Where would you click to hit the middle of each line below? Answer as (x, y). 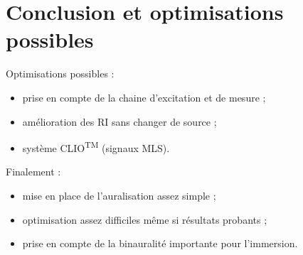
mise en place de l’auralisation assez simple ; (119, 195)
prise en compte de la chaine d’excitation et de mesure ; (144, 97)
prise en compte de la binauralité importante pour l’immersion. (160, 243)
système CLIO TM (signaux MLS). (96, 147)
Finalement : (33, 172)
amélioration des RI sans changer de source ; (119, 121)
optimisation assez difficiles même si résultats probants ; (145, 219)
